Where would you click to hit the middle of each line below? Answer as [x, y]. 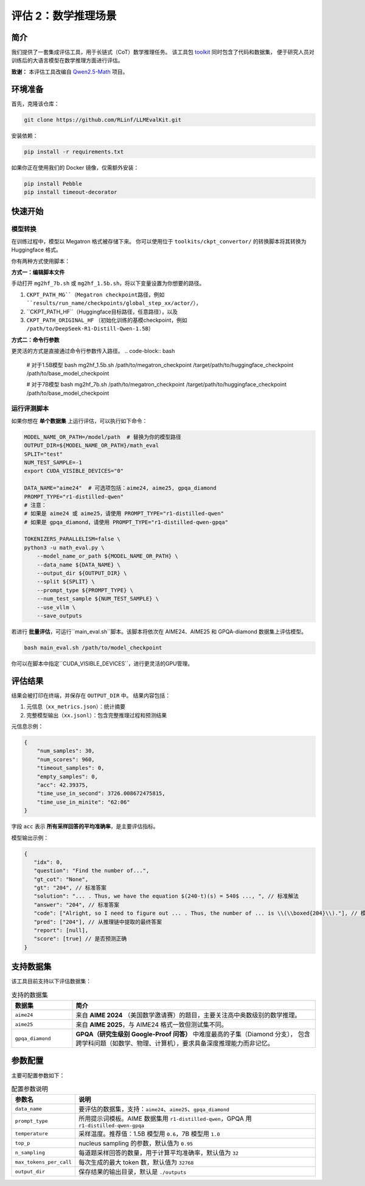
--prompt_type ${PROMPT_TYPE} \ [85, 590]
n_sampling [30, 1152]
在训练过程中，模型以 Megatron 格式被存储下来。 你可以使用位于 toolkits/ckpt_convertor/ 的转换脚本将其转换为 [159, 241]
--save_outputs [59, 616]
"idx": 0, [48, 862]
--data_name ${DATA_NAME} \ [79, 565]
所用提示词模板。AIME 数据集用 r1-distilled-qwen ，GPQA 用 [165, 1118]
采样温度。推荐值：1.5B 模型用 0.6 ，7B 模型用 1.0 [149, 1134]
